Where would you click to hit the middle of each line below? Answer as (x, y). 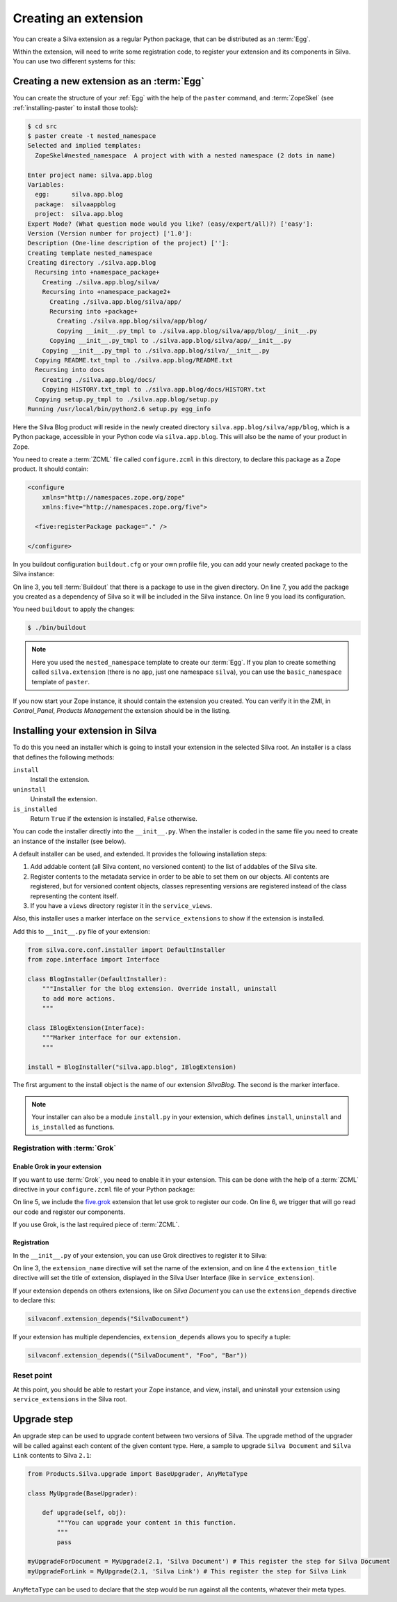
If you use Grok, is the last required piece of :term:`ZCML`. (96, 1225)
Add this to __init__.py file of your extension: (81, 931)
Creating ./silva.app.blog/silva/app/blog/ (132, 321)
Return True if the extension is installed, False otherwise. (114, 818)
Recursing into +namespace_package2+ (106, 292)
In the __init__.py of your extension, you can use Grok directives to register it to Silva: (140, 1255)
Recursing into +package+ (94, 311)
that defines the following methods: (64, 757)
